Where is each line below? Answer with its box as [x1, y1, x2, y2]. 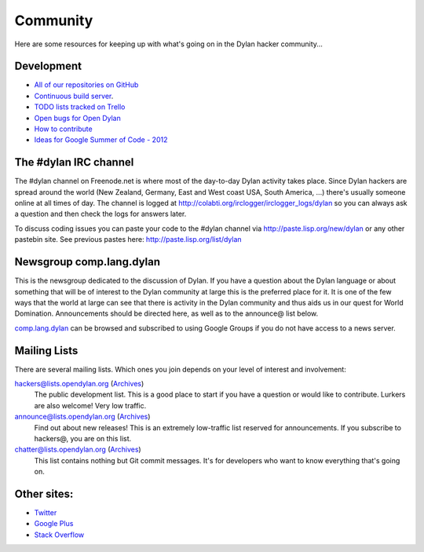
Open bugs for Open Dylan [34, 113, 121, 122]
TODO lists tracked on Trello [34, 102, 126, 111]
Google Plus [34, 519, 74, 528]
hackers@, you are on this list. [34, 433, 132, 443]
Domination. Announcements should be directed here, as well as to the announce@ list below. [14, 309, 319, 318]
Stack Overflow [34, 530, 85, 539]
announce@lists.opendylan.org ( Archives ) [14, 412, 151, 422]
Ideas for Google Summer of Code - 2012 [34, 135, 168, 144]
